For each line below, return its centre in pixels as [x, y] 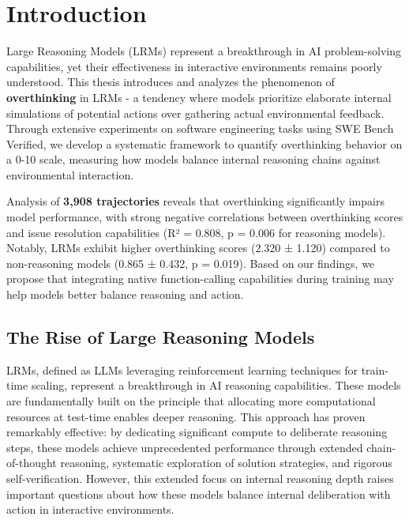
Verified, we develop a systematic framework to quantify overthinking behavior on [204, 143]
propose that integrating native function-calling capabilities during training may [200, 279]
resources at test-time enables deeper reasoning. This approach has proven [186, 416]
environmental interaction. [70, 174]
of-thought [32, 463]
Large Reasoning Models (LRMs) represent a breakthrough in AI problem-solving [204, 51]
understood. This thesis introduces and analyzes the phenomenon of [171, 82]
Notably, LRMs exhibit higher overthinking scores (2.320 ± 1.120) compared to [198, 248]
